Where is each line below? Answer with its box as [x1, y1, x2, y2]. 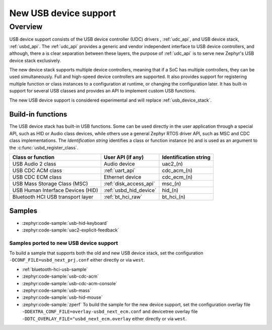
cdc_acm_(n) [162, 167, 192, 174]
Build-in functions [9, 110, 67, 119]
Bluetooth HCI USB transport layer [12, 193, 94, 200]
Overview [9, 22, 43, 31]
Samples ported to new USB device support [9, 239, 118, 246]
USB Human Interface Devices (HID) [12, 187, 98, 194]
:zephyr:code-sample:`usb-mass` [22, 287, 92, 293]
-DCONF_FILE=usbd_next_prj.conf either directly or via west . [9, 257, 146, 263]
